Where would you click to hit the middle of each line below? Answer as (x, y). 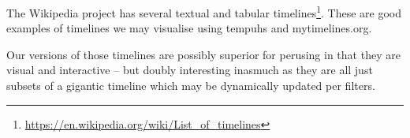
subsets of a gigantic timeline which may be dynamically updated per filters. (191, 86)
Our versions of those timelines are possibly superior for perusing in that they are (203, 54)
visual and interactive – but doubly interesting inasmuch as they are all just (190, 70)
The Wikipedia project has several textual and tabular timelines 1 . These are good (204, 11)
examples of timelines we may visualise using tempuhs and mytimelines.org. (189, 28)
